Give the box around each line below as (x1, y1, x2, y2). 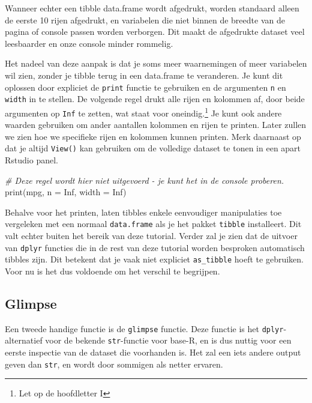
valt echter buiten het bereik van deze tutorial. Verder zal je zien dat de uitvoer (5, 229, 298, 242)
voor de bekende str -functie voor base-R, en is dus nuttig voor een (45, 334, 292, 347)
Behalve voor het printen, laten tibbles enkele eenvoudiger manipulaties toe (5, 205, 282, 218)
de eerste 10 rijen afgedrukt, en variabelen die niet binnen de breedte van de (5, 13, 285, 26)
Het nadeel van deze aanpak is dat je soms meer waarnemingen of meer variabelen (5, 57, 307, 70)
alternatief (5, 334, 43, 347)
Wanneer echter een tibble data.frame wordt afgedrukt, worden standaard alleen (5, 2, 299, 14)
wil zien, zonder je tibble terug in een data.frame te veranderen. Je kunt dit (5, 68, 283, 81)
